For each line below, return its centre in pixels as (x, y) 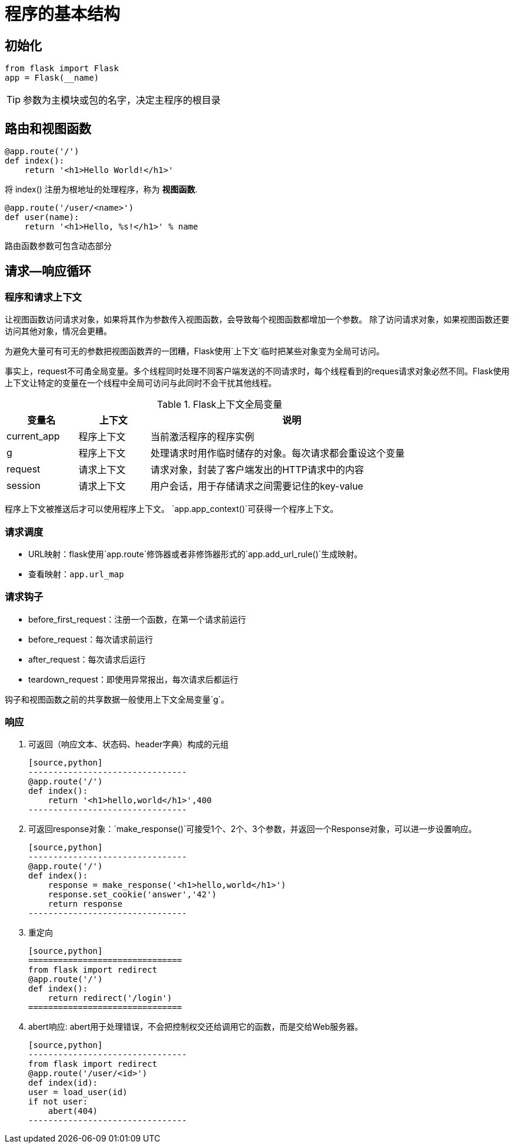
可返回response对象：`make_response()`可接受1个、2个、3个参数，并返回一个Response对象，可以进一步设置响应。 (253, 829)
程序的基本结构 (63, 14)
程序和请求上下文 (43, 297)
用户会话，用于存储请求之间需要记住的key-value (257, 486)
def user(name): (42, 217)
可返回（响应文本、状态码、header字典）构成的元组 (128, 744)
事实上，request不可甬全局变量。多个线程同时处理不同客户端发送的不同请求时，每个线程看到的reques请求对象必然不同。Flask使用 (257, 371)
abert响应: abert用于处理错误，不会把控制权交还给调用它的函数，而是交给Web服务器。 (196, 1027)
